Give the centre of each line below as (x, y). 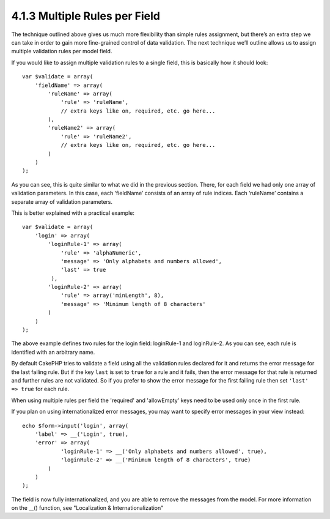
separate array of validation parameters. (62, 201)
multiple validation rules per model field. (62, 51)
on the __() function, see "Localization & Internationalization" (87, 508)
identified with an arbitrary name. (53, 352)
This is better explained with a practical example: (73, 213)
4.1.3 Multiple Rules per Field (86, 16)
